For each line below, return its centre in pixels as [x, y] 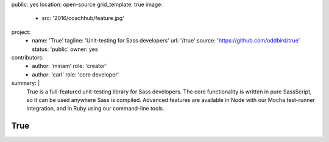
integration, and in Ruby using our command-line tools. [95, 109]
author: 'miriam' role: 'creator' [69, 66]
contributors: [27, 57]
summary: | [26, 83]
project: [21, 32]
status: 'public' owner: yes [65, 49]
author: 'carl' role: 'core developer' [76, 74]
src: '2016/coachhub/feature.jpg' [83, 18]
